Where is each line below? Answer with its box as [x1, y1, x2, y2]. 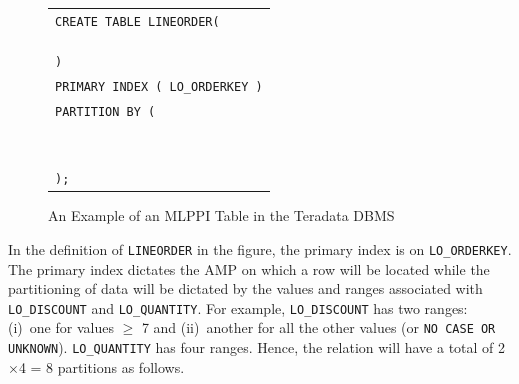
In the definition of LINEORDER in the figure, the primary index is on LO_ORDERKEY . [8, 238, 512, 259]
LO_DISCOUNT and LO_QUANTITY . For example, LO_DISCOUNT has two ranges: [8, 297, 468, 318]
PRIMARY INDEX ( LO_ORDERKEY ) [55, 80, 263, 95]
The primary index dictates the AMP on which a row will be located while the [8, 258, 490, 279]
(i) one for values [8, 317, 114, 338]
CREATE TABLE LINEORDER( [55, 14, 220, 29]
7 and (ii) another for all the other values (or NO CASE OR [141, 317, 496, 338]
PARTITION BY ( [55, 105, 156, 120]
